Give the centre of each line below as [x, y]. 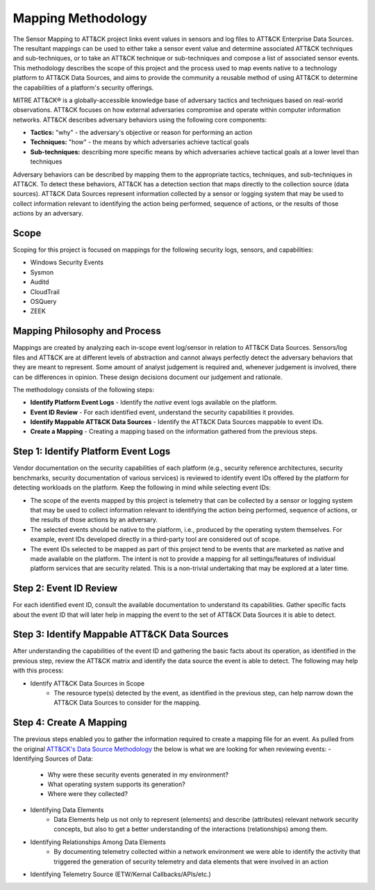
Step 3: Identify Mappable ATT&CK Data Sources [121, 634]
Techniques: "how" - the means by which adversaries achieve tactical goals [140, 142]
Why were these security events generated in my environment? [138, 775]
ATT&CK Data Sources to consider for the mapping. [127, 703]
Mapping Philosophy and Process [87, 331]
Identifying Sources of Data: [53, 759]
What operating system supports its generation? [116, 784]
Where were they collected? [88, 794]
